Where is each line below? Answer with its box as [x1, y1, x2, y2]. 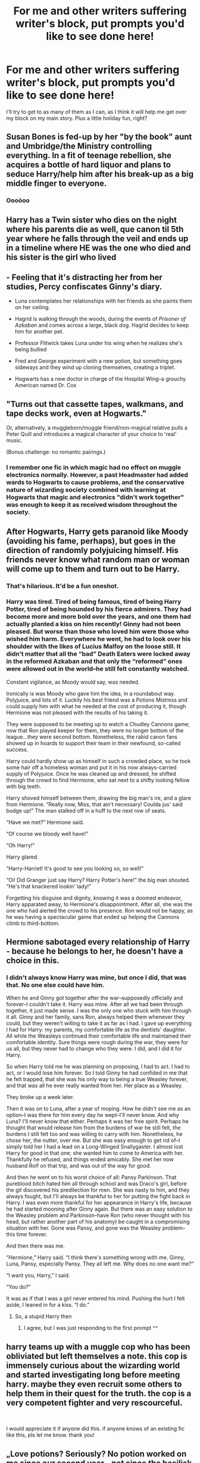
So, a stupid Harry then [14, 1313, 73, 1320]
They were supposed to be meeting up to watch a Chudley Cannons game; [6, 720, 190, 727]
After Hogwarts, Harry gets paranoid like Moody [6, 526, 189, 536]
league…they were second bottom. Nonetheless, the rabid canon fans [6, 733, 177, 740]
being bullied [14, 346, 47, 353]
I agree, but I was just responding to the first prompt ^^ [23, 1325, 158, 1332]
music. [6, 437, 23, 444]
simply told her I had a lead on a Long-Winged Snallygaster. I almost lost [6, 1143, 183, 1150]
